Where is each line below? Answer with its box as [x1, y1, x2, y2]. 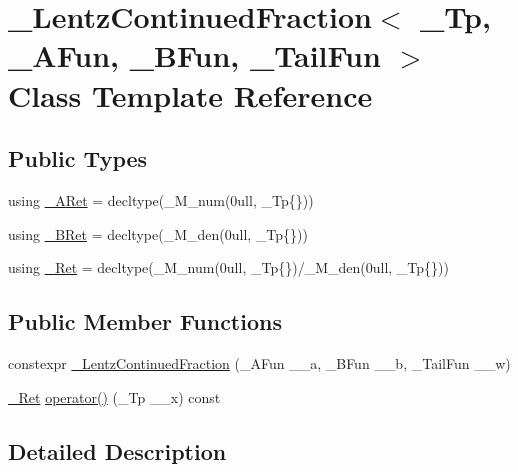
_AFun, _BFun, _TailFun [8, 35, 381, 76]
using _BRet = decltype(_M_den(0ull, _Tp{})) [8, 223, 308, 244]
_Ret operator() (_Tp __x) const [8, 386, 221, 407]
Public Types [8, 143, 148, 174]
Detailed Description [8, 435, 227, 466]
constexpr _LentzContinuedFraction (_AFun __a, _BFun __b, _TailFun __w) [8, 352, 511, 373]
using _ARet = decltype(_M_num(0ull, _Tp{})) [8, 189, 314, 210]
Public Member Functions [8, 306, 282, 337]
